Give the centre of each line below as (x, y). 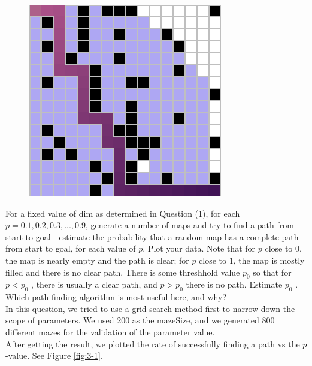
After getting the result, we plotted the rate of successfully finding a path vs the (153, 344)
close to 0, (283, 248)
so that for (272, 272)
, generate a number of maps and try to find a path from (190, 225)
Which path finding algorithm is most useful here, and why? (116, 297)
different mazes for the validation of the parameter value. (110, 332)
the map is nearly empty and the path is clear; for (97, 260)
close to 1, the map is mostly (252, 260)
